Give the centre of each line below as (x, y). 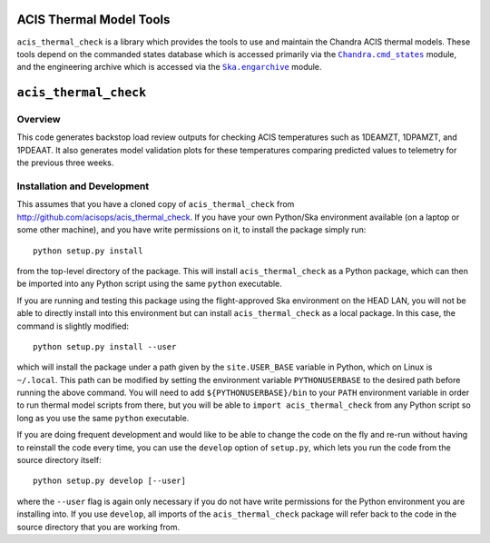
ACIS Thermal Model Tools (93, 20)
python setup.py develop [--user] (109, 481)
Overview (39, 120)
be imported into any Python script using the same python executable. (150, 284)
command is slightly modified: (73, 326)
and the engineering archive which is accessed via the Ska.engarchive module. (169, 67)
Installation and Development (83, 186)
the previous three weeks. (65, 163)
